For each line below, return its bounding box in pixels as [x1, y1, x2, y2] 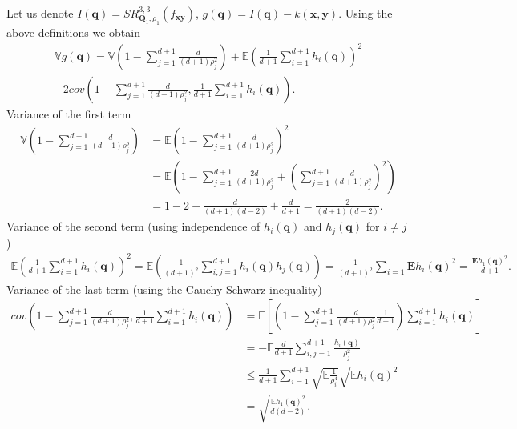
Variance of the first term [6, 106, 131, 122]
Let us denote [6, 5, 74, 21]
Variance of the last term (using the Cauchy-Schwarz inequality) [6, 280, 322, 297]
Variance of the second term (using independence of [6, 218, 261, 235]
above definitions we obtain [6, 24, 140, 41]
